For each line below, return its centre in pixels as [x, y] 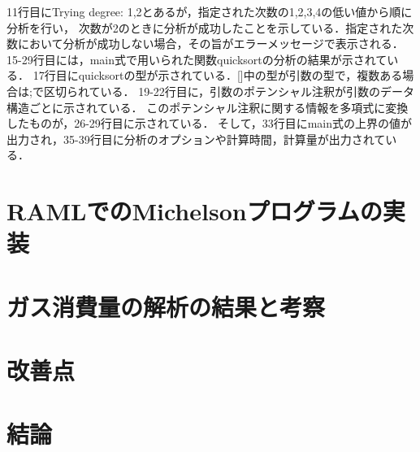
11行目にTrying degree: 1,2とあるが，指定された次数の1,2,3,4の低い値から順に [210, 11]
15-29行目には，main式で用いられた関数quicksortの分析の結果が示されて [197, 59]
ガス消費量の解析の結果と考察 [166, 306]
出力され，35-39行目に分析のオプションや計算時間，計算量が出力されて [196, 139]
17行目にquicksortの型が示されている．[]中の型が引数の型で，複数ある [218, 75]
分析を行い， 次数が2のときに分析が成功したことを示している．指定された [205, 27]
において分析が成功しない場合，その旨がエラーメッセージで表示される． [210, 43]
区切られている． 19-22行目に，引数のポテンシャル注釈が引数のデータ [229, 91]
